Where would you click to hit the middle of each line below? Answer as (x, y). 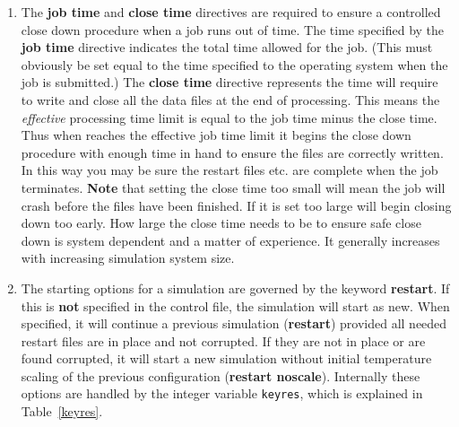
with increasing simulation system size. (128, 258)
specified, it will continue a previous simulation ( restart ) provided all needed (234, 323)
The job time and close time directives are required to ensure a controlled (231, 12)
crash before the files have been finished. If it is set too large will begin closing (236, 205)
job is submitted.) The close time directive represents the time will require (229, 82)
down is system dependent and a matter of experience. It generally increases (230, 240)
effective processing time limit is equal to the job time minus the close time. (229, 117)
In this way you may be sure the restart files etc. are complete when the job (229, 170)
